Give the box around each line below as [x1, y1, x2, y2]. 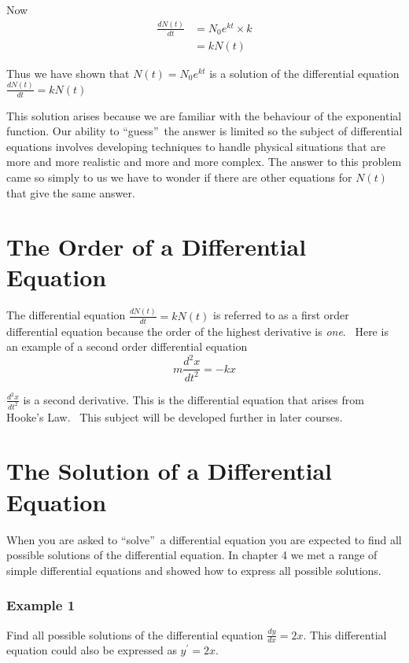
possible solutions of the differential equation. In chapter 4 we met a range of [6, 547, 378, 563]
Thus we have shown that [6, 64, 130, 81]
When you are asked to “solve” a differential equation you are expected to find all [6, 531, 402, 547]
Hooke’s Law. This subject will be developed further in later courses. [6, 408, 343, 425]
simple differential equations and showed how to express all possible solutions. [6, 562, 381, 578]
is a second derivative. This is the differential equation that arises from [23, 391, 364, 407]
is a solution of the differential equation [209, 64, 400, 81]
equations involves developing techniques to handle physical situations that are [6, 138, 385, 154]
